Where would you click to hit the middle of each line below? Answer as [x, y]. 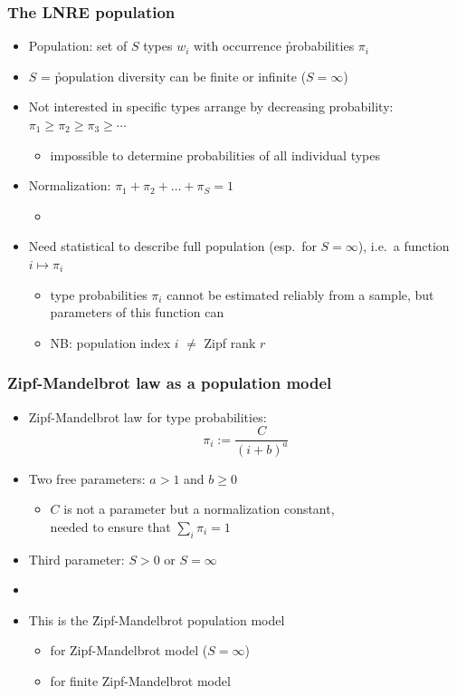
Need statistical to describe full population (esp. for [172, 246]
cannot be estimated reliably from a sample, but [300, 294]
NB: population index [110, 342]
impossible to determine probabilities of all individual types [215, 155]
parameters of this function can [137, 312]
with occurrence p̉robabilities [274, 46]
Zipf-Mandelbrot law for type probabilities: [148, 416]
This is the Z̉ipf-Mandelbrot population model [157, 619]
